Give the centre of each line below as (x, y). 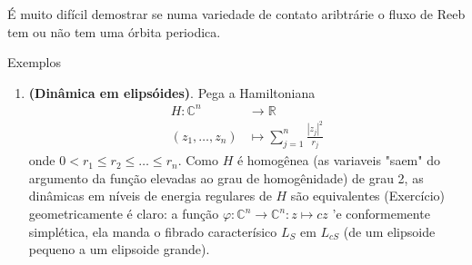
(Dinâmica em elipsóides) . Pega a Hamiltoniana (172, 92)
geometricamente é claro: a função (124, 214)
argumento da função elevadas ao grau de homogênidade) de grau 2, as (226, 177)
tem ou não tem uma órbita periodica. (114, 31)
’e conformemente (381, 214)
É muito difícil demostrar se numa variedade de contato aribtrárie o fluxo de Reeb (236, 14)
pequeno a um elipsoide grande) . (119, 249)
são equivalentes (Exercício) (368, 196)
